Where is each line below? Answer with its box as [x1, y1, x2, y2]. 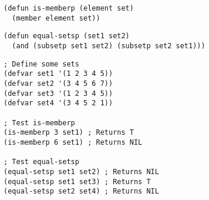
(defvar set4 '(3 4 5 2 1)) [4, 99, 113, 108]
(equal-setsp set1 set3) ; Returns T [4, 177, 151, 186]
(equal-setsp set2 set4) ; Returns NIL [4, 187, 159, 196]
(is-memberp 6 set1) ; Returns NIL [4, 138, 143, 146]
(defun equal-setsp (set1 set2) [4, 32, 130, 41]
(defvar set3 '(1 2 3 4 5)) [4, 89, 113, 98]
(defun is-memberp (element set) [4, 4, 134, 12]
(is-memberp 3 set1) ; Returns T [4, 128, 134, 137]
